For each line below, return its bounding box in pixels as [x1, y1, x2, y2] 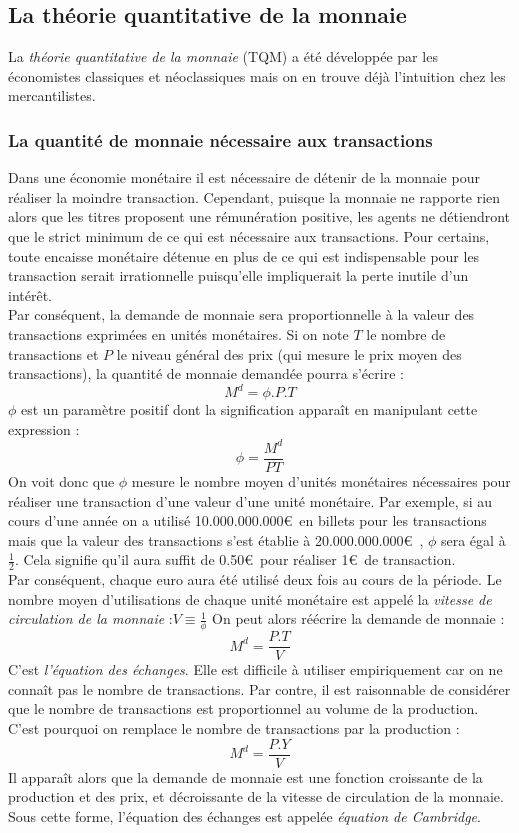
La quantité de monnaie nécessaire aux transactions [8, 127, 433, 152]
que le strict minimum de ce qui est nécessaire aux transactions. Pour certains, [8, 225, 490, 246]
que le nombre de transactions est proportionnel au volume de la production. [8, 698, 479, 719]
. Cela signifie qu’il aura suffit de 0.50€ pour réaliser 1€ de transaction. [14, 549, 456, 570]
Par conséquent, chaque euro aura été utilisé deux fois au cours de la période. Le [8, 569, 502, 590]
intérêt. [8, 284, 52, 305]
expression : [8, 418, 80, 439]
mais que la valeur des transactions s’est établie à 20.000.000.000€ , [8, 529, 424, 550]
